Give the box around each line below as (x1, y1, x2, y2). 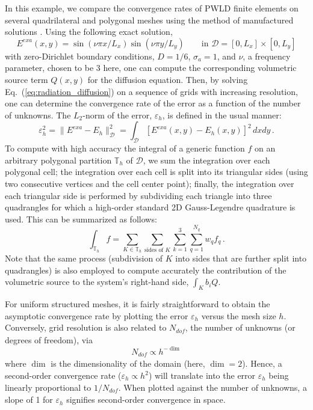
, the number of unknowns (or (185, 321, 296, 334)
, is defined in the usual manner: (162, 108, 282, 121)
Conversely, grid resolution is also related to (5, 321, 167, 334)
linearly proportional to (5, 381, 91, 393)
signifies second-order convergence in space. (66, 393, 226, 406)
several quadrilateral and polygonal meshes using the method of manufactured (5, 13, 294, 26)
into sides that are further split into (175, 252, 307, 265)
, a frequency (243, 49, 291, 62)
